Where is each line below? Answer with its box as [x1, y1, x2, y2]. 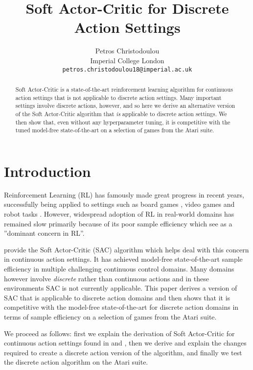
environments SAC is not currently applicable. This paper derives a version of [4, 283, 237, 293]
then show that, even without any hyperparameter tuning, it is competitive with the [15, 118, 230, 126]
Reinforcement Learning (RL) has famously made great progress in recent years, [4, 189, 245, 199]
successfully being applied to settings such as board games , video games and [4, 199, 235, 209]
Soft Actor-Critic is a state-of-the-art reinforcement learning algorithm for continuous [15, 85, 233, 93]
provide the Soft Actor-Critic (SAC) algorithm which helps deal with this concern [4, 244, 249, 254]
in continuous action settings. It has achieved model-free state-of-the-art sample [4, 254, 243, 264]
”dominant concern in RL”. [4, 228, 85, 238]
